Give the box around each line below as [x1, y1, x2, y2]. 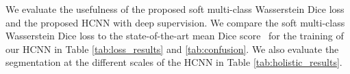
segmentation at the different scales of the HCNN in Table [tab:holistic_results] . [5, 55, 342, 69]
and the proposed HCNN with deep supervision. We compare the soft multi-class [5, 15, 345, 29]
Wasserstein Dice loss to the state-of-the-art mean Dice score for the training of [5, 29, 344, 43]
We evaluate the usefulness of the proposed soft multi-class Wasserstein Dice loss [5, 2, 345, 16]
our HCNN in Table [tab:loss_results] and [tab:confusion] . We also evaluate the [5, 41, 339, 56]
